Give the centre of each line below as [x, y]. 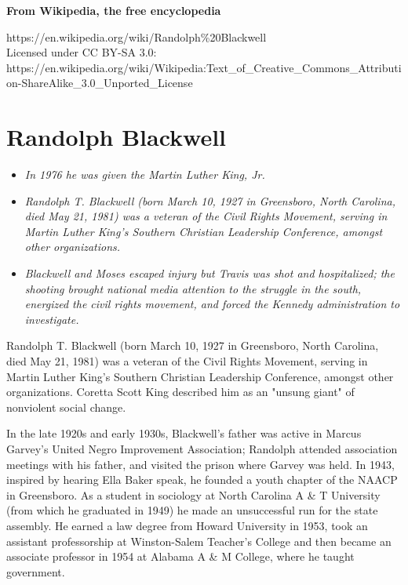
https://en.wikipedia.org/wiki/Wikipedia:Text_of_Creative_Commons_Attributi [204, 67]
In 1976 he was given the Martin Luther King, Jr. [145, 174]
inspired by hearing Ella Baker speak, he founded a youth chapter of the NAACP [202, 480]
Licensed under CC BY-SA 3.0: [82, 52]
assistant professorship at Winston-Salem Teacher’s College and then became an [199, 541]
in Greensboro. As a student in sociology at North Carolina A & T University [193, 494]
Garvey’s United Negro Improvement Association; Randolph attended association [202, 449]
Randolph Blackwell [117, 137]
